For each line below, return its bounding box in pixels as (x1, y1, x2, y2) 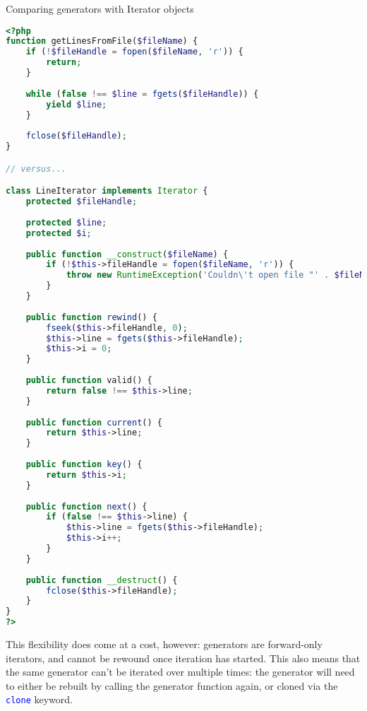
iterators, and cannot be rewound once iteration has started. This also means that (6, 650, 361, 665)
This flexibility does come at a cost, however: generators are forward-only (6, 637, 323, 652)
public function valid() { (25, 375, 152, 386)
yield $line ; (46, 99, 107, 110)
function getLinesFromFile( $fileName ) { (6, 36, 198, 47)
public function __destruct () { (25, 575, 178, 585)
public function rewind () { (25, 312, 157, 322)
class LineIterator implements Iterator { (6, 186, 208, 196)
